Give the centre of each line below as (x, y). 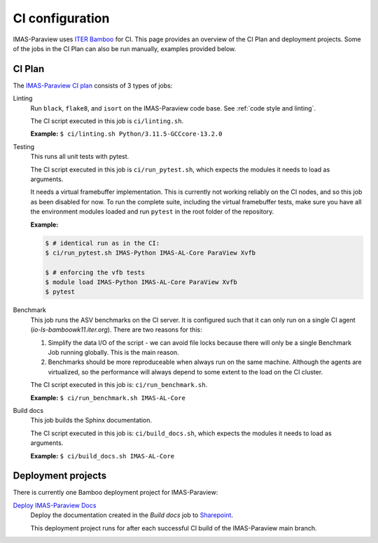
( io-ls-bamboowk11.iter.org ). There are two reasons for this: (116, 330)
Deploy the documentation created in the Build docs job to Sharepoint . (132, 515)
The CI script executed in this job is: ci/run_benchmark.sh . (119, 385)
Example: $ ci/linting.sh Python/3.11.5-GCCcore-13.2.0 (126, 134)
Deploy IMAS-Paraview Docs (55, 505)
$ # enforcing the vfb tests (95, 272)
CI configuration (61, 18)
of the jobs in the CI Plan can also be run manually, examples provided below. (125, 48)
